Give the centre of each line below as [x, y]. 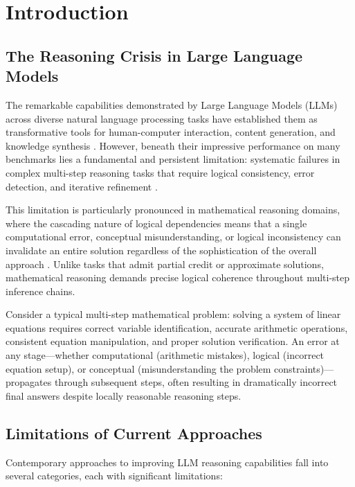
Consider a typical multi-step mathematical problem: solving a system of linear [173, 314]
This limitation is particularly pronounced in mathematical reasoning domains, [173, 210]
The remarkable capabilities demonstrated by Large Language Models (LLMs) [172, 104]
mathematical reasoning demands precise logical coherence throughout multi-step [178, 277]
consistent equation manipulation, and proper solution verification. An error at [173, 341]
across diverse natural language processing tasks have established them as [162, 118]
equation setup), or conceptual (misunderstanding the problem [138, 368]
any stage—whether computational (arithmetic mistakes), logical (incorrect [165, 355]
